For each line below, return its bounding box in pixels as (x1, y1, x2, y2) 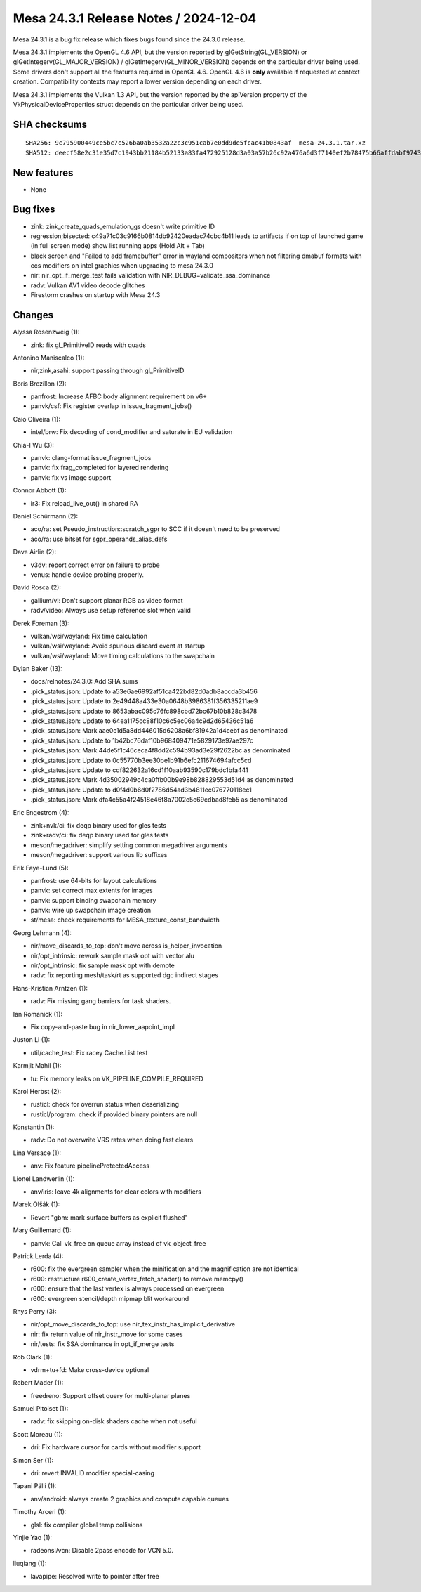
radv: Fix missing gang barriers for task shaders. (30, 997, 171, 1005)
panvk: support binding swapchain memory (30, 896, 156, 904)
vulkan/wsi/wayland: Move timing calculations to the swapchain (30, 651, 215, 660)
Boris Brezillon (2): (13, 379, 67, 388)
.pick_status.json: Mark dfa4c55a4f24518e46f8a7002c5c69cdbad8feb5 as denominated (30, 795, 288, 804)
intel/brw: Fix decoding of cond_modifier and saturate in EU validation (30, 428, 233, 436)
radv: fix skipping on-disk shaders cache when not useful (30, 1417, 197, 1425)
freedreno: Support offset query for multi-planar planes (30, 1391, 191, 1399)
